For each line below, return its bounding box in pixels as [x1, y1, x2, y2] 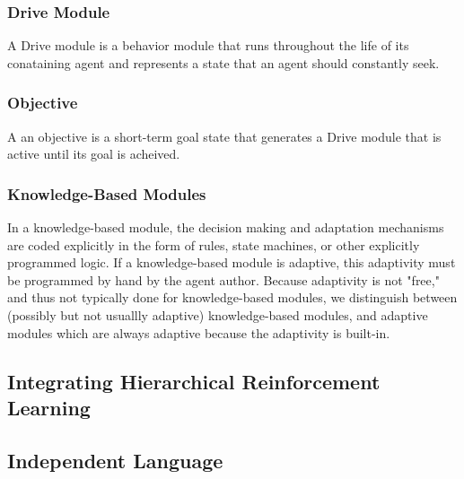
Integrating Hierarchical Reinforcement [7, 367, 381, 395]
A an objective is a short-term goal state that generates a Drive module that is [7, 126, 442, 145]
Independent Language [7, 446, 223, 474]
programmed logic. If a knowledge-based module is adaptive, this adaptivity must [7, 253, 456, 272]
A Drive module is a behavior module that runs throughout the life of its [7, 36, 409, 55]
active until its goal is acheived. [7, 144, 180, 163]
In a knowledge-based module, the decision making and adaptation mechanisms [7, 218, 444, 237]
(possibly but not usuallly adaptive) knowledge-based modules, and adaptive [7, 306, 428, 324]
